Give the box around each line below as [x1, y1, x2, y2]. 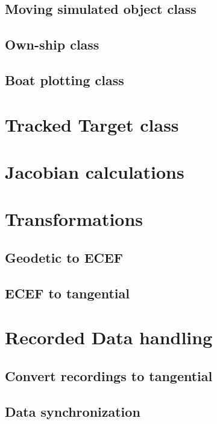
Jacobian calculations [5, 159, 184, 184]
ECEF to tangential [5, 283, 130, 302]
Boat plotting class [5, 70, 124, 89]
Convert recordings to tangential [5, 366, 213, 385]
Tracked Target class [5, 112, 179, 137]
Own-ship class [5, 35, 99, 54]
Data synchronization [5, 402, 140, 420]
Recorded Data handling [5, 325, 213, 350]
